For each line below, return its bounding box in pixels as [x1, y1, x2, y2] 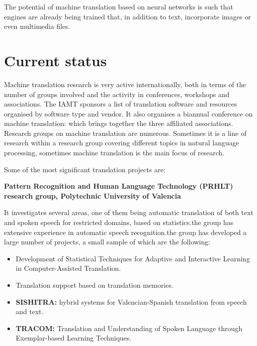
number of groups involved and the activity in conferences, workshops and [4, 89, 230, 99]
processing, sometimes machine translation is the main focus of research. [4, 147, 225, 158]
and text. [15, 306, 44, 317]
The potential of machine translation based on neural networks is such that [4, 1, 233, 11]
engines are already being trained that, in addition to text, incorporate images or [4, 11, 251, 21]
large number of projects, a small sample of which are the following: [4, 236, 210, 247]
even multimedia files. [4, 21, 70, 31]
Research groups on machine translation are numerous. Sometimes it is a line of [4, 127, 247, 138]
